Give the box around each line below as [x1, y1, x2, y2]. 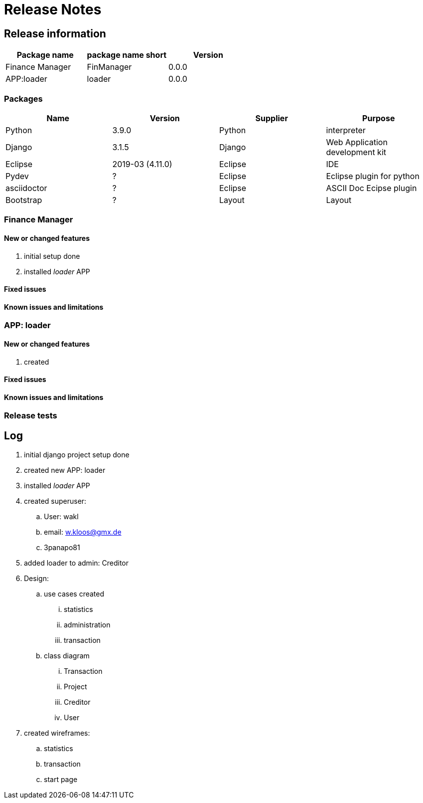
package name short [87, 50, 167, 60]
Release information [4, 27, 106, 40]
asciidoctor [5, 183, 47, 193]
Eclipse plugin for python [326, 171, 420, 181]
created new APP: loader [24, 466, 106, 475]
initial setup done [24, 251, 80, 260]
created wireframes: [24, 729, 90, 738]
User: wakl [44, 512, 79, 521]
